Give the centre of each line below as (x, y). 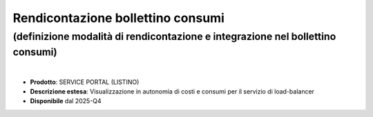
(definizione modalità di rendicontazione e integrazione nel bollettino (174, 36)
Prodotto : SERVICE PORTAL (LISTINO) (85, 82)
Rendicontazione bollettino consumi (118, 18)
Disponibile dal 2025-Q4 (66, 101)
